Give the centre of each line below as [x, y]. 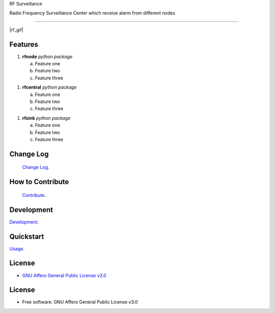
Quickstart [27, 236]
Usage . [17, 249]
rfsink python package [46, 118]
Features [24, 44]
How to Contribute [39, 182]
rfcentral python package [49, 87]
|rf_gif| [17, 30]
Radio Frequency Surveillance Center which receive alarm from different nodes [92, 13]
